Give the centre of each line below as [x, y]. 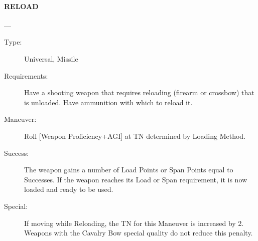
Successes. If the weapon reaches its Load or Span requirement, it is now [136, 179]
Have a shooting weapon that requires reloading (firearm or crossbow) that [139, 92]
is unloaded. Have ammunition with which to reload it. [108, 102]
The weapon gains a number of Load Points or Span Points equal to [129, 170]
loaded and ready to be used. [69, 189]
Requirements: [26, 75]
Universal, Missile [51, 58]
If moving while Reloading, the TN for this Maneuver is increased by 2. [134, 223]
